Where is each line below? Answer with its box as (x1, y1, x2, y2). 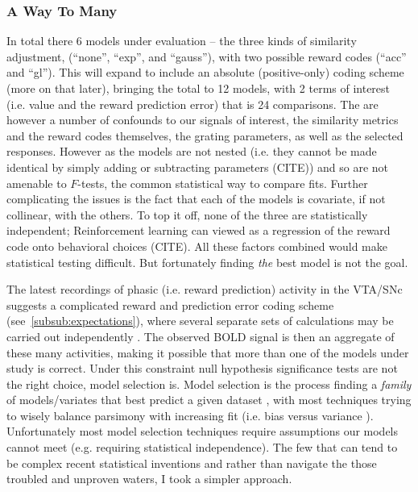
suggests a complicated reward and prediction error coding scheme (6, 296, 334, 313)
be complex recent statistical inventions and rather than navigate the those (6, 454, 377, 471)
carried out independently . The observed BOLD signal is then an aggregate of (6, 327, 395, 344)
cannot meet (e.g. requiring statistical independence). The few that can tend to (6, 439, 398, 456)
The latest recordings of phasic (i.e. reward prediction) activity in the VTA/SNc (6, 281, 403, 298)
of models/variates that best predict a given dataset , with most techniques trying (6, 391, 412, 408)
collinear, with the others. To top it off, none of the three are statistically (6, 206, 368, 223)
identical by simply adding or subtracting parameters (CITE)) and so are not (6, 158, 388, 175)
